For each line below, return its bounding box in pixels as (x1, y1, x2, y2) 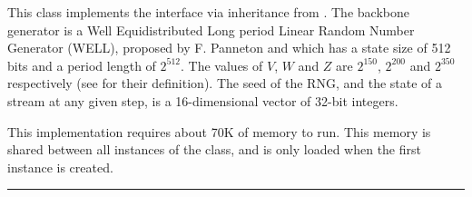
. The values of (181, 55, 263, 74)
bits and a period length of (7, 55, 156, 74)
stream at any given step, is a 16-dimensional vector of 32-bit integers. (7, 91, 398, 110)
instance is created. (7, 157, 113, 176)
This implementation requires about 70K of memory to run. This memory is (7, 122, 431, 141)
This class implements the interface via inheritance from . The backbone (7, 3, 409, 21)
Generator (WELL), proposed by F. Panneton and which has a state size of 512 (7, 38, 451, 57)
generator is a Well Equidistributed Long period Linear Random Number (7, 20, 415, 39)
